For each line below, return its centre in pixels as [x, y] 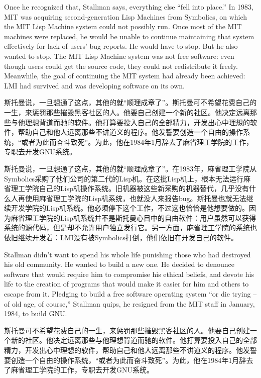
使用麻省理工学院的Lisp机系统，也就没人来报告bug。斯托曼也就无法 [136, 198]
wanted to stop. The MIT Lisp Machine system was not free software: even [119, 56]
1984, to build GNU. [36, 313]
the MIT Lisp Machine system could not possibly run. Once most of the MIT [123, 26]
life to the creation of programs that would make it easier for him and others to [126, 284]
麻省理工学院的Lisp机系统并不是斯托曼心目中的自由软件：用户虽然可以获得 [133, 217]
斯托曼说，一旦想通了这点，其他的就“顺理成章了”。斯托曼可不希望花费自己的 [130, 102]
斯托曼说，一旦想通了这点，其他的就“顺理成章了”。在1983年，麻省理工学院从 [130, 168]
